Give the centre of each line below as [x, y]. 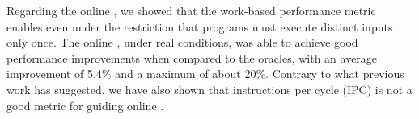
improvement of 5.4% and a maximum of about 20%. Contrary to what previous [205, 74]
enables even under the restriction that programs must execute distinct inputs [200, 26]
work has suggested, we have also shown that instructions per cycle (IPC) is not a [209, 89]
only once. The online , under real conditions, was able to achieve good [182, 42]
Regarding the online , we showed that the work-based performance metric [191, 10]
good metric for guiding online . [85, 105]
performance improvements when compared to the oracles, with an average [192, 57]
